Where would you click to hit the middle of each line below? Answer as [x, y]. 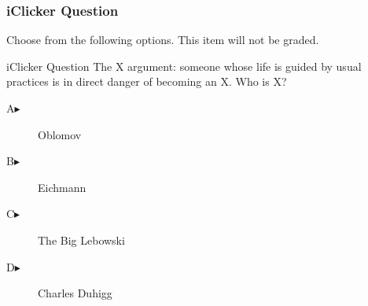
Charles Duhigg [75, 293]
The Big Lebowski [81, 240]
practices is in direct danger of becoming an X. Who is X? [147, 81]
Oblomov [60, 134]
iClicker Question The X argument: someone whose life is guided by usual [184, 66]
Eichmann [62, 187]
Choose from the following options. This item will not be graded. [163, 40]
